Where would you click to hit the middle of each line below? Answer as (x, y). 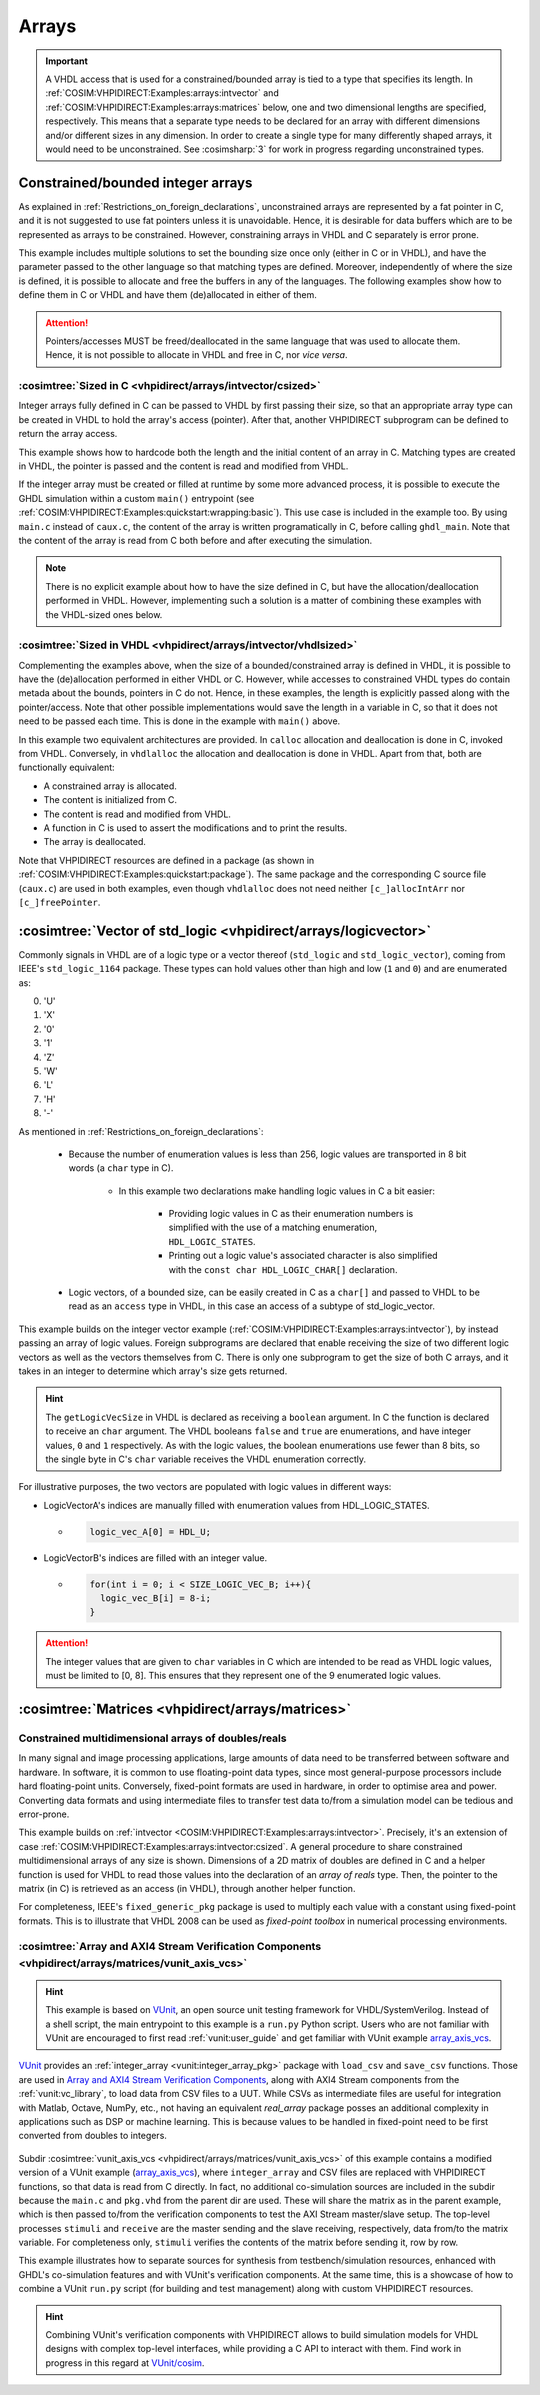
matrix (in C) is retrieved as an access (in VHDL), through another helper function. (187, 1888)
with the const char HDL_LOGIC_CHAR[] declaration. (283, 1269)
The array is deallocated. (95, 842)
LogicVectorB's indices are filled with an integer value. (155, 1557)
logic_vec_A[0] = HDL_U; (150, 1531)
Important (67, 61)
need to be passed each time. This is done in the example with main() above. (179, 721)
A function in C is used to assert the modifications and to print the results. (195, 827)
